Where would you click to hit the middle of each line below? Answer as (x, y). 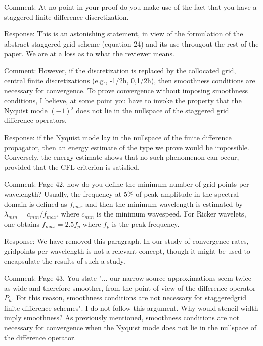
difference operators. (35, 120)
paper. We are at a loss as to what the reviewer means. (89, 53)
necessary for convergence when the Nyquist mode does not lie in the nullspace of (130, 327)
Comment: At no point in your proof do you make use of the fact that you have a (130, 7)
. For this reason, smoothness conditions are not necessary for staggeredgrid (129, 298)
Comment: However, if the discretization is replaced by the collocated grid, (120, 70)
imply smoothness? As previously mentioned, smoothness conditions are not (122, 317)
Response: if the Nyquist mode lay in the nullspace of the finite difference (118, 137)
